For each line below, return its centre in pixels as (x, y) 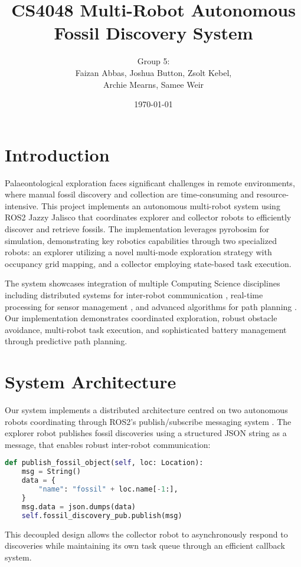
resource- (273, 194)
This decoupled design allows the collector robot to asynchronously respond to (146, 534)
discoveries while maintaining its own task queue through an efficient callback (145, 545)
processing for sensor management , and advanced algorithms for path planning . (151, 306)
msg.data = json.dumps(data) (78, 507)
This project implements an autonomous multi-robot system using (161, 205)
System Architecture (91, 382)
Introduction (57, 154)
